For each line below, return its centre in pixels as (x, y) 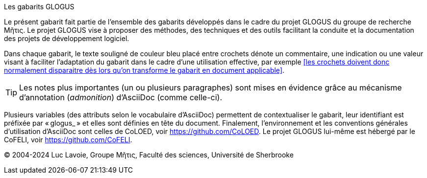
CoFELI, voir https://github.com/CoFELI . (68, 140)
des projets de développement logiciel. (67, 38)
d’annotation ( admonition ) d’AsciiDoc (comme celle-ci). (121, 97)
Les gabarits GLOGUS (39, 7)
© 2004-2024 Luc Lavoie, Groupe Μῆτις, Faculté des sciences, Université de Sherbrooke (149, 155)
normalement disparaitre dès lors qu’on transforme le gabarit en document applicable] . (144, 70)
